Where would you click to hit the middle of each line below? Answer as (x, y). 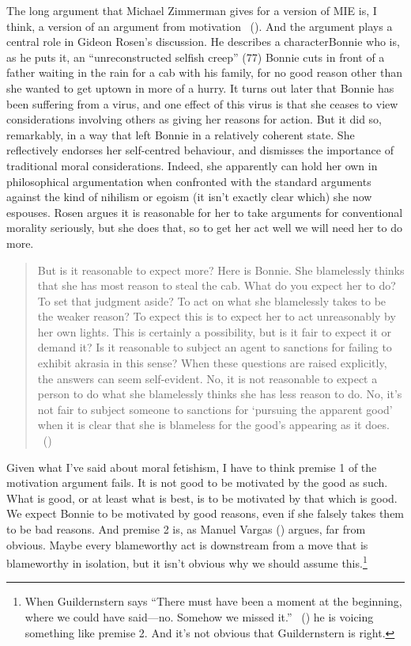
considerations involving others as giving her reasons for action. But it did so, (194, 119)
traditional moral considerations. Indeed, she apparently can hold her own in (192, 165)
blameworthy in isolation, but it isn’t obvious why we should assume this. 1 (187, 562)
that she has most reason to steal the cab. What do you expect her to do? (217, 285)
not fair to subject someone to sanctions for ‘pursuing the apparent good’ (215, 409)
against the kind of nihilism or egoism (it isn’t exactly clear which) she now (189, 197)
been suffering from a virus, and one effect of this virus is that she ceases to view (202, 103)
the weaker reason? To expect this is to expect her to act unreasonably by (217, 316)
